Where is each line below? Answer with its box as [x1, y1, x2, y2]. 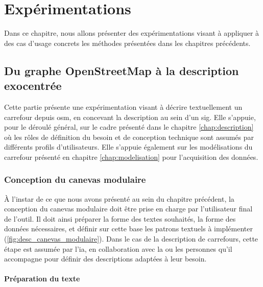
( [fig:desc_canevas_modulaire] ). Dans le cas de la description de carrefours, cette [4, 233, 258, 244]
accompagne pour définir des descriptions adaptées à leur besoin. [4, 253, 207, 264]
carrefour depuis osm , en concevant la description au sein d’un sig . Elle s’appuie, [4, 111, 256, 122]
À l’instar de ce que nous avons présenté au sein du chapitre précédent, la [4, 193, 234, 204]
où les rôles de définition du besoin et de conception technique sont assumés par [4, 131, 254, 142]
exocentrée [4, 78, 62, 93]
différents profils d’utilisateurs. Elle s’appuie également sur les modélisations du [4, 141, 253, 152]
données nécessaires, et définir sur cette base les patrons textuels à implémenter [4, 223, 253, 234]
